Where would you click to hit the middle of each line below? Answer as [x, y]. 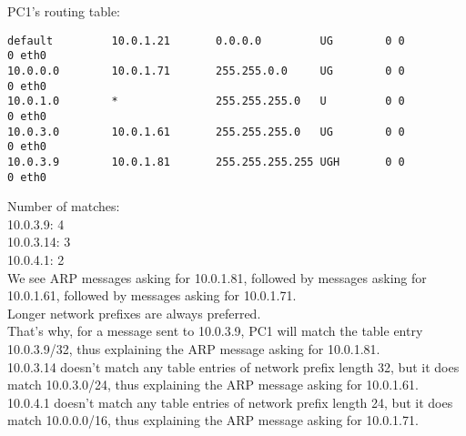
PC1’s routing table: [64, 11]
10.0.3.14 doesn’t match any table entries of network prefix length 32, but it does [233, 366]
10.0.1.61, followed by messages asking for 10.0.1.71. [152, 295]
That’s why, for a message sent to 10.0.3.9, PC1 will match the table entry [215, 331]
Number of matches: [64, 206]
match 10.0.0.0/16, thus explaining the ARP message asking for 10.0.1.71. [213, 420]
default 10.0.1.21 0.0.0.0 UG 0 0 [206, 41]
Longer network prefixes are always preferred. [134, 313]
